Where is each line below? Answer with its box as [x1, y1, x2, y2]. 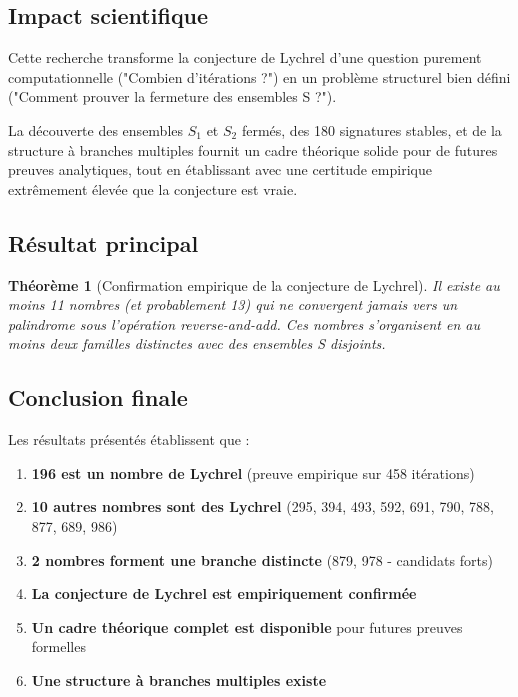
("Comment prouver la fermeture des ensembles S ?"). [8, 86, 337, 107]
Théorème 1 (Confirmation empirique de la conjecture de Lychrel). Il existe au [8, 274, 500, 295]
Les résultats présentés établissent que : [8, 429, 250, 450]
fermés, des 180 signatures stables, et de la [241, 119, 502, 140]
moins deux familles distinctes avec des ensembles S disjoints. [8, 333, 386, 354]
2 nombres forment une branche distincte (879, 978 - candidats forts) [31, 549, 493, 570]
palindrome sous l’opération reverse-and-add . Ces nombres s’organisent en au [8, 313, 481, 334]
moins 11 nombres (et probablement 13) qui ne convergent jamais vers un [8, 294, 458, 315]
